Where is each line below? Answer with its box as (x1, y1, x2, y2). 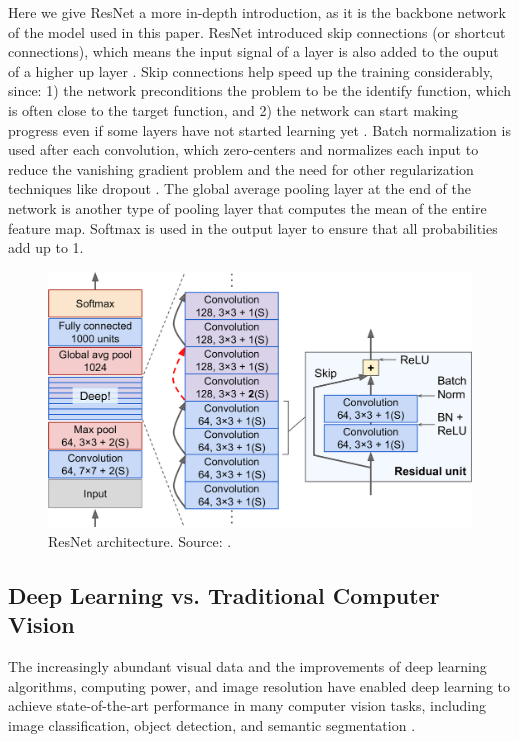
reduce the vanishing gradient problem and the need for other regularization (8, 158, 474, 179)
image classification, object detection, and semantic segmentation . (8, 714, 416, 735)
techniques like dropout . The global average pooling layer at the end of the (8, 178, 471, 199)
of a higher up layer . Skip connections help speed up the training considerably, (8, 60, 494, 81)
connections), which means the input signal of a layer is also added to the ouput (8, 41, 499, 62)
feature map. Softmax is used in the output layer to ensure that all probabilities (8, 217, 498, 238)
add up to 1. (8, 237, 84, 258)
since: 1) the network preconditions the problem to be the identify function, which (8, 80, 512, 101)
